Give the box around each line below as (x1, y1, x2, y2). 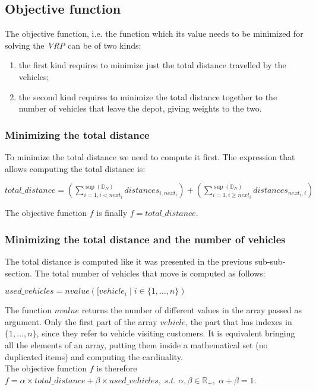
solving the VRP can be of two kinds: (5, 39, 141, 51)
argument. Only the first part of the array (5, 315, 157, 328)
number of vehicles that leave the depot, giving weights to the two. (18, 102, 262, 115)
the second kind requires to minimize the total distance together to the (18, 90, 277, 103)
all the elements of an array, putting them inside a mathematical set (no (5, 338, 268, 351)
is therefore (96, 362, 137, 374)
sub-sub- (254, 255, 286, 267)
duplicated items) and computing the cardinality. (5, 350, 183, 363)
